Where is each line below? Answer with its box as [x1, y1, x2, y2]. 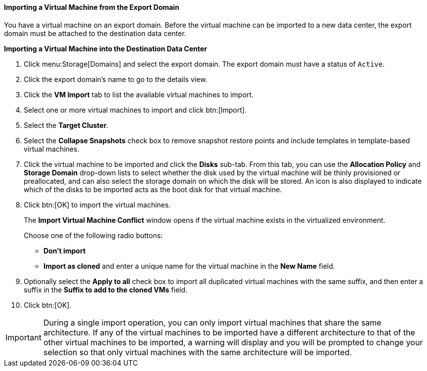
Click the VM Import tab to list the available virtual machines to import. [24, 90, 254, 99]
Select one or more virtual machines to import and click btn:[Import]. [24, 105, 247, 114]
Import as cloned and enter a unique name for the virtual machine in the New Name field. [43, 261, 335, 270]
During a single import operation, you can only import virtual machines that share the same [43, 317, 382, 328]
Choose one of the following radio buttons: [24, 231, 163, 240]
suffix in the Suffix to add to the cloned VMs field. [24, 285, 188, 294]
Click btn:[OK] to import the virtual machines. [24, 200, 171, 209]
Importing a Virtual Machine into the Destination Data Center [4, 44, 207, 53]
